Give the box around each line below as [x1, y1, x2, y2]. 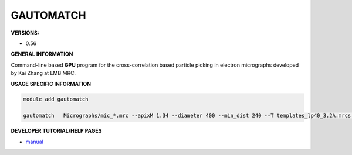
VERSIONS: [11, 29, 39, 36]
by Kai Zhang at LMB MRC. [11, 70, 76, 77]
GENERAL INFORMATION [11, 50, 73, 58]
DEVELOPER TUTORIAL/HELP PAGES [11, 128, 102, 135]
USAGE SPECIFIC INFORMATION [11, 80, 92, 87]
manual [25, 138, 43, 145]
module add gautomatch [23, 96, 89, 102]
